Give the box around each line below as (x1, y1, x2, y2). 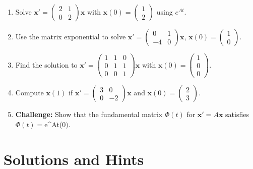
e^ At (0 (44, 119, 66, 129)
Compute (15, 87, 44, 98)
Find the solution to (15, 59, 78, 70)
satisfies (225, 109, 249, 120)
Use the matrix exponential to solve (15, 31, 126, 41)
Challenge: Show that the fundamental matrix (15, 109, 163, 120)
